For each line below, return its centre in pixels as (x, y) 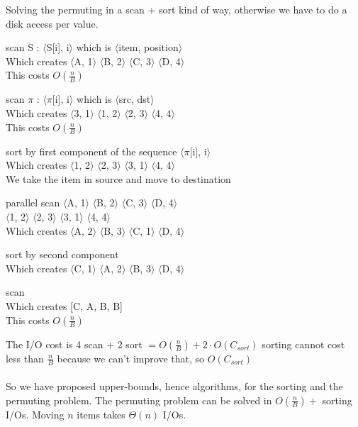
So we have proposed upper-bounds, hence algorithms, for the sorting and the (174, 386)
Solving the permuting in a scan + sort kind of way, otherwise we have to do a (177, 9)
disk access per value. (52, 23)
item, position (149, 47)
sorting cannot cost (303, 344)
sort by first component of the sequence (91, 151)
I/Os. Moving (35, 414)
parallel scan (33, 203)
